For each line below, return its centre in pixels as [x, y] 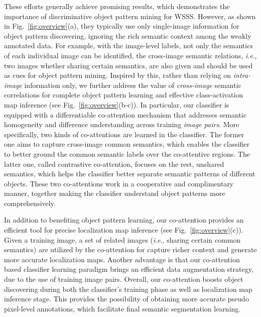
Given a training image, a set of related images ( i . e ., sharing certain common [122, 239]
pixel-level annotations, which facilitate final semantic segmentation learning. [122, 308]
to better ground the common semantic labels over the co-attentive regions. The [127, 153]
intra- [242, 75]
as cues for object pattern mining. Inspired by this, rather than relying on [118, 75]
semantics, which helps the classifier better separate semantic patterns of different [130, 174]
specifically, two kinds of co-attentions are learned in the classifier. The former [124, 134]
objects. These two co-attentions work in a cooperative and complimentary [119, 183]
